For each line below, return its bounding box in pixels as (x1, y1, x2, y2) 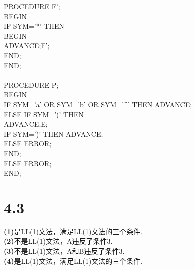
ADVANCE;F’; (4, 40, 50, 51)
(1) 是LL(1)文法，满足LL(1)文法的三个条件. (4, 226, 143, 236)
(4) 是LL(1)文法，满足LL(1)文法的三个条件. (4, 255, 143, 266)
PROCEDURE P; (4, 79, 59, 90)
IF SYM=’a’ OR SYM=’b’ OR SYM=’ (4, 99, 124, 109)
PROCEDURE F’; (4, 1, 60, 11)
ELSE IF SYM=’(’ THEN (4, 109, 84, 119)
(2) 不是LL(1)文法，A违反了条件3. (4, 236, 113, 246)
